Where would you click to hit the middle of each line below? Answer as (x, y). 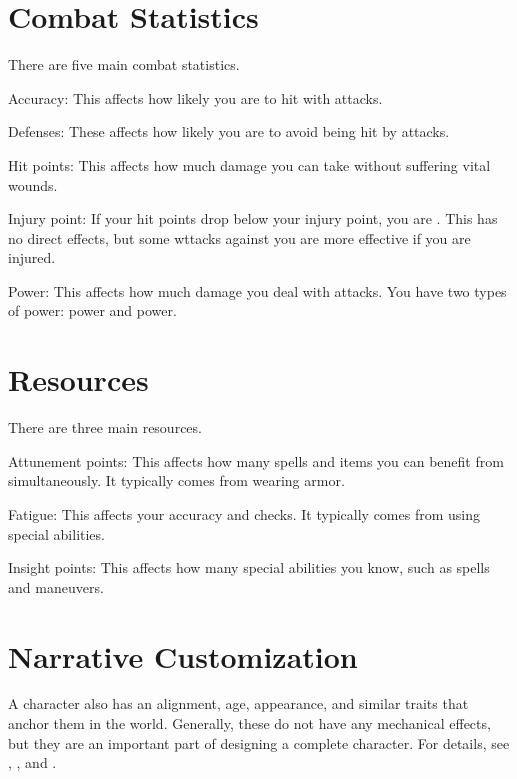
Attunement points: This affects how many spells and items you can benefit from (256, 460)
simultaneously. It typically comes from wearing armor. (176, 480)
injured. (32, 257)
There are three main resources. (105, 427)
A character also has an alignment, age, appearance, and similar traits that (238, 703)
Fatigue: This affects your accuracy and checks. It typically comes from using (244, 513)
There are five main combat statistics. (124, 64)
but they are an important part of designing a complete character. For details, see (259, 742)
